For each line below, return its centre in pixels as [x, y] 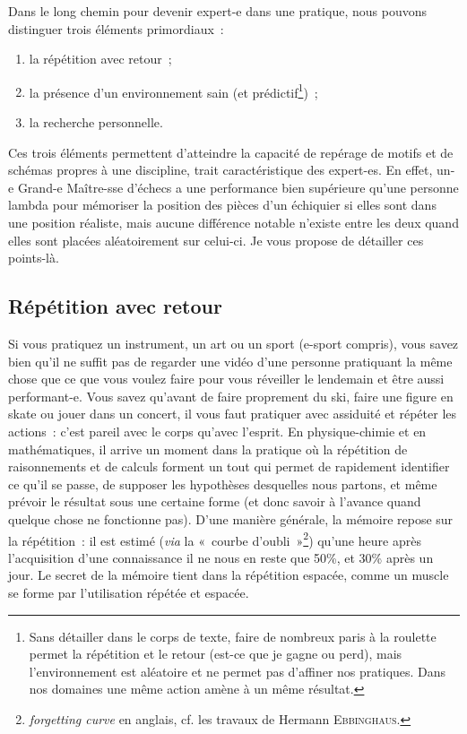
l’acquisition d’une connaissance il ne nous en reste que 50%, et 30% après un [221, 557]
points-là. [34, 258]
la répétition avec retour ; [100, 59]
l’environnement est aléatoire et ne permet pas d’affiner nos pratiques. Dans [238, 671]
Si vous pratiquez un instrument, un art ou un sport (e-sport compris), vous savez [233, 343]
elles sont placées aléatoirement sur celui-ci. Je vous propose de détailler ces [216, 240]
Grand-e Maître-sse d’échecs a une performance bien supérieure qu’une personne [238, 187]
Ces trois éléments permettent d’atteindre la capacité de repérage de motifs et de [231, 152]
